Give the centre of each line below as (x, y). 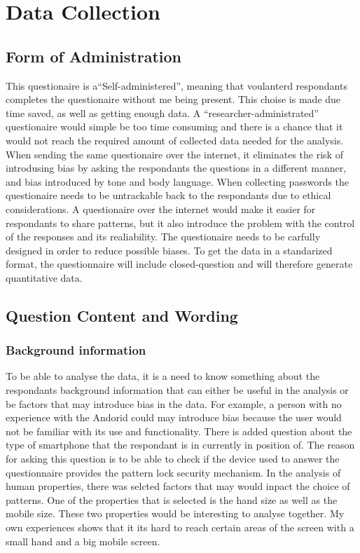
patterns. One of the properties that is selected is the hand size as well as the (172, 499)
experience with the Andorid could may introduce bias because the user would (174, 417)
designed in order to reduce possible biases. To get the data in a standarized (169, 250)
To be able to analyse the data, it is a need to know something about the (163, 376)
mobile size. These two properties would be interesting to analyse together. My (175, 513)
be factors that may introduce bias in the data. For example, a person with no (174, 403)
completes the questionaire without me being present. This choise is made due (173, 99)
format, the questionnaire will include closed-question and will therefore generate (179, 264)
